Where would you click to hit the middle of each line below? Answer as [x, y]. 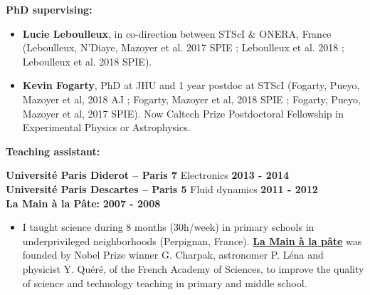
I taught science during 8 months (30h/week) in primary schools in [168, 227]
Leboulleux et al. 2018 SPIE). [87, 61]
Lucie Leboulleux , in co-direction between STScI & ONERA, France [177, 33]
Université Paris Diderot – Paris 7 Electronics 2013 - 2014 [148, 175]
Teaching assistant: [53, 151]
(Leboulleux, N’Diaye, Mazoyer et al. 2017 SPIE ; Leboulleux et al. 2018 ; [183, 47]
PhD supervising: [49, 9]
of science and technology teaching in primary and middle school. [165, 283]
